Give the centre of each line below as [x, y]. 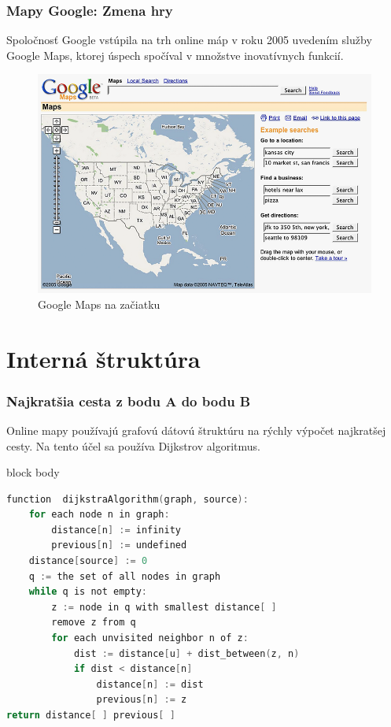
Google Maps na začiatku [99, 304]
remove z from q [94, 623]
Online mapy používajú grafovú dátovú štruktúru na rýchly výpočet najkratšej [196, 430]
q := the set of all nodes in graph [125, 576]
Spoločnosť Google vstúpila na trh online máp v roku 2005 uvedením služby [189, 40]
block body [33, 472]
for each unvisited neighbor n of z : [150, 638]
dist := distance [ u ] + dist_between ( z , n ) [186, 653]
